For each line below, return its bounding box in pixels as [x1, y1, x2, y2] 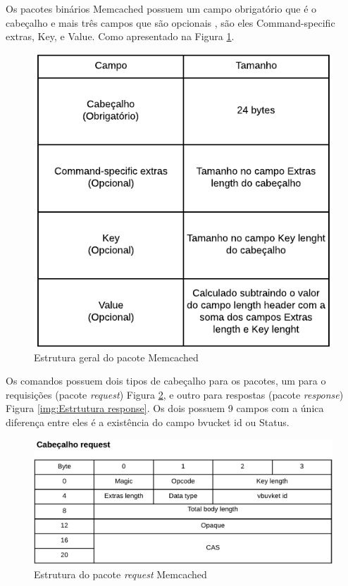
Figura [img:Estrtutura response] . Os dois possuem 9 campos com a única [6, 401, 324, 416]
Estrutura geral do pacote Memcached [34, 349, 199, 364]
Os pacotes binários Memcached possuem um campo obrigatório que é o [6, 1, 317, 15]
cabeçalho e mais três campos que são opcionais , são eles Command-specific [6, 15, 335, 30]
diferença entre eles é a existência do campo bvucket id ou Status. [6, 414, 290, 429]
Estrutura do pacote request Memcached [34, 566, 207, 581]
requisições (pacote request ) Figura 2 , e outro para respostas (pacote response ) [6, 387, 344, 401]
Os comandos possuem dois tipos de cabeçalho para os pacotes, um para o [6, 373, 326, 388]
